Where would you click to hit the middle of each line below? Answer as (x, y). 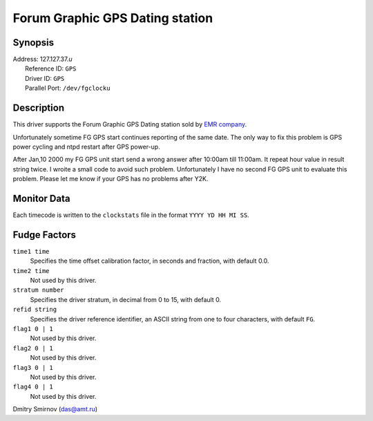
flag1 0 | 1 (33, 329)
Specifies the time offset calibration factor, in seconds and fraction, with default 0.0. (150, 261)
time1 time (31, 251)
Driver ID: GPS (45, 78)
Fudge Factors (44, 235)
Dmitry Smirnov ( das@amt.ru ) (55, 409)
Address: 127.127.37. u (42, 59)
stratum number (39, 290)
